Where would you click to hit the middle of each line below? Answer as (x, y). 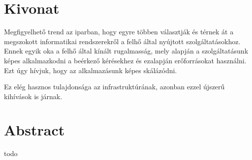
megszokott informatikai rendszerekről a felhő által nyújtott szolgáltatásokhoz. (122, 41)
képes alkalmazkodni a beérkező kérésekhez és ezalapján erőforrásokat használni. (125, 60)
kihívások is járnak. (33, 96)
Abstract (34, 130)
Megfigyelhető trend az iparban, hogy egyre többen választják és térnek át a (119, 32)
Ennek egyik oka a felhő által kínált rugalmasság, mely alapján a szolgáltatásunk (126, 51)
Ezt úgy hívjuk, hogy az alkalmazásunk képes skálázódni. (91, 70)
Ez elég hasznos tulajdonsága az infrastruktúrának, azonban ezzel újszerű (114, 87)
